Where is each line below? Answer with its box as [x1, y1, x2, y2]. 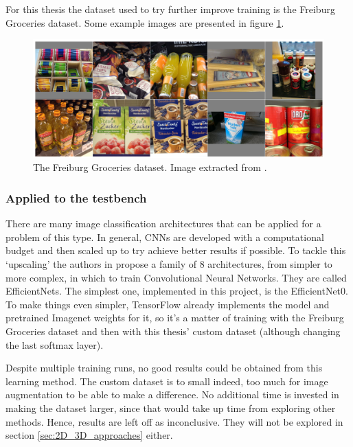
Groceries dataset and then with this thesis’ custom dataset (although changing [5, 324, 341, 338]
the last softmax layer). [5, 337, 104, 352]
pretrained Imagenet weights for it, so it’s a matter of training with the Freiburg [5, 310, 344, 325]
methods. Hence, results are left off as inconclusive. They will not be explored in [5, 414, 343, 428]
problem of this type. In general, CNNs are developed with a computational [5, 229, 324, 244]
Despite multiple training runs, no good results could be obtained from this [5, 360, 323, 375]
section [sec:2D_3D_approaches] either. [5, 428, 173, 442]
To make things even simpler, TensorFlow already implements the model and [5, 297, 330, 311]
